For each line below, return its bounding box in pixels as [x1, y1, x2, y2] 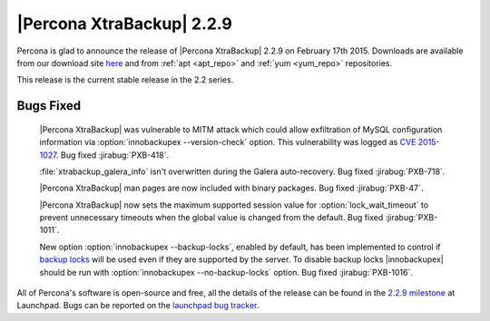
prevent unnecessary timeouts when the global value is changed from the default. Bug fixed [39, 212, 384, 223]
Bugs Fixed [16, 98, 82, 113]
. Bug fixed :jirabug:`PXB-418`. [55, 150, 170, 160]
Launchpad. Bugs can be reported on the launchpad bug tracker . [16, 300, 260, 311]
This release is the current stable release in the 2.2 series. [16, 74, 234, 85]
